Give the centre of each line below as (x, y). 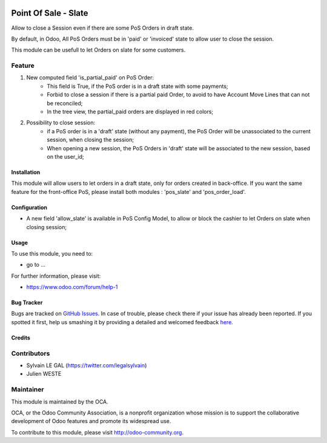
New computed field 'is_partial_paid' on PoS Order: (90, 78)
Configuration (29, 207)
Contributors (31, 353)
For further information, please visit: (56, 276)
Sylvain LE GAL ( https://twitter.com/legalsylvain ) (87, 365)
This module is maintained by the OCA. (60, 401)
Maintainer (28, 390)
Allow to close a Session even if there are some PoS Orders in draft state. (102, 28)
